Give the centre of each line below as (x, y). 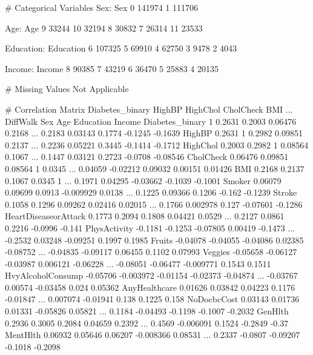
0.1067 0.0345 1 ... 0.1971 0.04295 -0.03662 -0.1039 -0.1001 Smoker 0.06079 (143, 180)
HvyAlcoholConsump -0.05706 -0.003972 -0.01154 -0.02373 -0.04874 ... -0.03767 (151, 275)
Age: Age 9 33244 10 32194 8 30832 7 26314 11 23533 (104, 28)
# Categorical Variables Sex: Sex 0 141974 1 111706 (102, 7)
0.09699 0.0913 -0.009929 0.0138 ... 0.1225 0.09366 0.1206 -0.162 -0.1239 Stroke (151, 192)
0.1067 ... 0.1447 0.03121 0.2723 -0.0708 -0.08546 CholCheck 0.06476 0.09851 (147, 157)
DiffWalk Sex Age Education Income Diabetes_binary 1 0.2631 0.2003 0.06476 (151, 121)
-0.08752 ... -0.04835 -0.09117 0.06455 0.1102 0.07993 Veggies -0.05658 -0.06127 (151, 252)
